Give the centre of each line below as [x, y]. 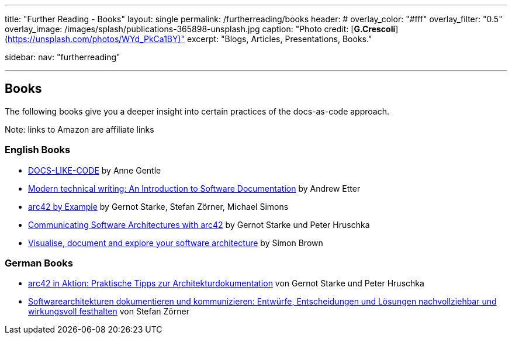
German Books [39, 263]
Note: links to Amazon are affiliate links [79, 129]
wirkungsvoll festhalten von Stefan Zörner [109, 312]
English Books [38, 150]
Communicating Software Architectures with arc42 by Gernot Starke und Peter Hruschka [199, 224]
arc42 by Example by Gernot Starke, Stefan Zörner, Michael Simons [158, 206]
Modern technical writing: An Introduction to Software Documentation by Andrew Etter [194, 188]
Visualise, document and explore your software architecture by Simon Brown [176, 243]
